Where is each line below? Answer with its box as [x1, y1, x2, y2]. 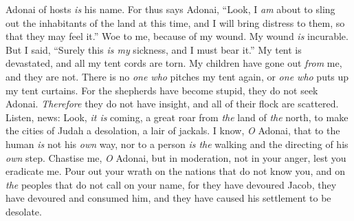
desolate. [5, 204, 42, 218]
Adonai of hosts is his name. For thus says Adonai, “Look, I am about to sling [5, 2, 335, 16]
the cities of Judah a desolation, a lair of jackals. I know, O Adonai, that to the [5, 123, 340, 138]
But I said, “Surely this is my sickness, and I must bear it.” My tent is [5, 42, 302, 56]
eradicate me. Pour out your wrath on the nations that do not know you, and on [5, 164, 345, 178]
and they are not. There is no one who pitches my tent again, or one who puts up [5, 69, 349, 83]
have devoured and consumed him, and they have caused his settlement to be [5, 191, 331, 205]
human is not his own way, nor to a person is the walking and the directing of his [5, 136, 349, 151]
